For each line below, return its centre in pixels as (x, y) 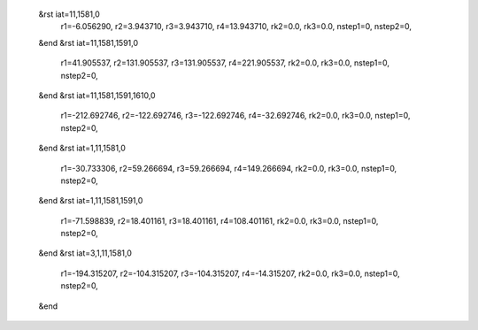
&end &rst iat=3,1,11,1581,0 (85, 253)
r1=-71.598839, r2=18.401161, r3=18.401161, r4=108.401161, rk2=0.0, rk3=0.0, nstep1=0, (220, 220)
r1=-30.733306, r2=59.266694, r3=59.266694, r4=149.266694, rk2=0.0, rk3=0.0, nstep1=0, (229, 168)
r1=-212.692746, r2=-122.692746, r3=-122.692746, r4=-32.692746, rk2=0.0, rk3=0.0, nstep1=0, (235, 116)
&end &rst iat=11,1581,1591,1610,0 (97, 95)
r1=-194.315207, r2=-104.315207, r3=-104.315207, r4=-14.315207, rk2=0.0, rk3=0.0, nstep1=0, (230, 273)
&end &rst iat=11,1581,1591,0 (89, 42)
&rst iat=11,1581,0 (69, 14)
